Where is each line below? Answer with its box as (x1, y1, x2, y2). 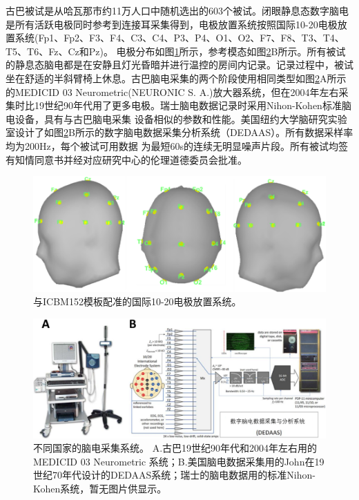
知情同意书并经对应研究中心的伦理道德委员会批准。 (14, 152, 247, 166)
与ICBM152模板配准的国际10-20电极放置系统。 (33, 294, 242, 309)
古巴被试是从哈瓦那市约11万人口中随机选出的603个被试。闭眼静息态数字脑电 (6, 3, 349, 17)
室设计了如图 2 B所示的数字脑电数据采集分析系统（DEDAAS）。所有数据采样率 (6, 125, 353, 140)
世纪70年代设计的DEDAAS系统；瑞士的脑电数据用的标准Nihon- (33, 468, 316, 482)
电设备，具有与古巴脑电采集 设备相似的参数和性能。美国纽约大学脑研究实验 (6, 111, 347, 126)
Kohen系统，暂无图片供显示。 (33, 481, 167, 495)
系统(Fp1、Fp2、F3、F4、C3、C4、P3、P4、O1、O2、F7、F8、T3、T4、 (14, 30, 345, 45)
